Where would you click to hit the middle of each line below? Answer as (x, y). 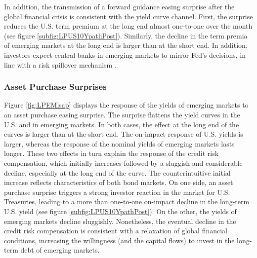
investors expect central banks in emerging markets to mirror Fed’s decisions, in (125, 55)
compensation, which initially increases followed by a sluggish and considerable (123, 163)
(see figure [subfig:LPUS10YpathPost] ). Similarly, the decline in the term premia (126, 35)
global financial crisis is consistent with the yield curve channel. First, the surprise (128, 16)
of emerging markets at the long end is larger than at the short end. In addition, (126, 45)
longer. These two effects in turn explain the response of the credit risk (111, 153)
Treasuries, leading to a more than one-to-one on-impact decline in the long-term (127, 202)
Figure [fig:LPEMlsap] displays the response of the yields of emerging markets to (126, 105)
